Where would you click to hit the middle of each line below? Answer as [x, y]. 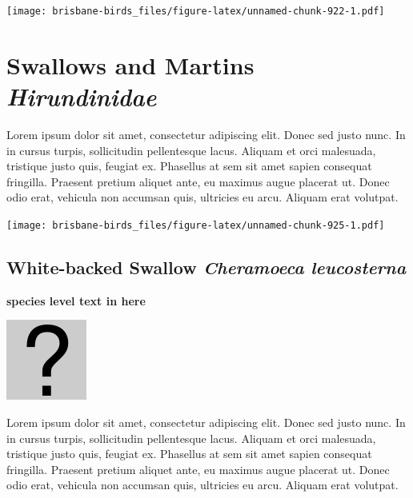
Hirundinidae [82, 97]
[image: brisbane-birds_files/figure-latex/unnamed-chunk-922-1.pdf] [196, 11]
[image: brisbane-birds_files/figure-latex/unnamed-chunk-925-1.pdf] [196, 225]
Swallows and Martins [130, 64]
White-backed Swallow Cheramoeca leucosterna [206, 267]
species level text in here [76, 300]
